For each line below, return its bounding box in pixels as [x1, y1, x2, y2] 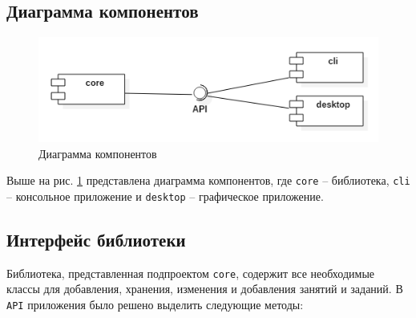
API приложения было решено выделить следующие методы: [6, 296, 304, 313]
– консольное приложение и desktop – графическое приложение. [6, 187, 324, 204]
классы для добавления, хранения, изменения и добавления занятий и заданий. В [6, 280, 403, 297]
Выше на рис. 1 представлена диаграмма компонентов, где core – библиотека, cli [6, 172, 410, 189]
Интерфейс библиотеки [6, 227, 186, 251]
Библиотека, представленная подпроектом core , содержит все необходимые [6, 264, 375, 281]
